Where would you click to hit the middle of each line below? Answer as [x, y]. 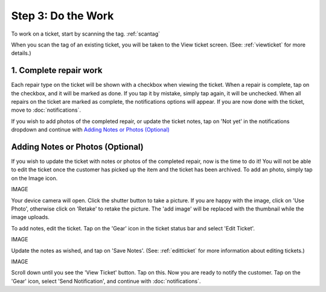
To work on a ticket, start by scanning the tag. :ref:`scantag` [85, 34]
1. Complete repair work [57, 70]
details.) [21, 53]
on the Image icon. [34, 178]
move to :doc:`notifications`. [46, 110]
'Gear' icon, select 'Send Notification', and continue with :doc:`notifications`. [106, 281]
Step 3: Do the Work [62, 16]
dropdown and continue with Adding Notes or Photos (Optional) [91, 130]
